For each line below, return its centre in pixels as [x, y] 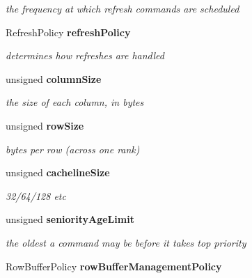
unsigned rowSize [45, 125]
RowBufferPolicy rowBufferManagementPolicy [114, 266]
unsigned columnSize [54, 78]
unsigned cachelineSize [58, 172]
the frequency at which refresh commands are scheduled [123, 8]
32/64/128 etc [36, 195]
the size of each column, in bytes [75, 102]
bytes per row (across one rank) [73, 149]
